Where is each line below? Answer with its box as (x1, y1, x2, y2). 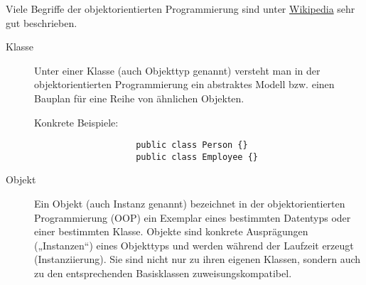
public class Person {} (136, 140, 248, 151)
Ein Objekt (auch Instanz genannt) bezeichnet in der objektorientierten (34, 196, 345, 211)
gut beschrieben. (6, 15, 77, 30)
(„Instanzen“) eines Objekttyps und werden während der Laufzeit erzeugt (34, 237, 354, 252)
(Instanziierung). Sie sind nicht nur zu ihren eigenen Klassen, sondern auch (34, 252, 361, 267)
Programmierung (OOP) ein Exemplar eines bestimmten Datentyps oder (34, 210, 351, 225)
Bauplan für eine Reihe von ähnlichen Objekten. (34, 90, 244, 105)
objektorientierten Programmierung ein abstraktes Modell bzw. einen (34, 77, 335, 92)
